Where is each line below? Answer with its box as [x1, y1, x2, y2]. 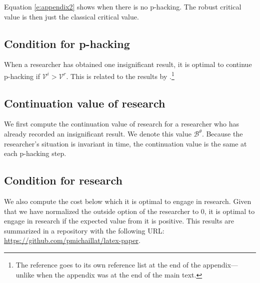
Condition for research [4, 172, 122, 188]
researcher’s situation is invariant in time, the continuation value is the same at [4, 138, 247, 148]
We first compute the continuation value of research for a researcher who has [4, 118, 239, 129]
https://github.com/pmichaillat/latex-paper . [4, 235, 140, 245]
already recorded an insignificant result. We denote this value [4, 128, 191, 139]
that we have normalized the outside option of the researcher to [4, 205, 199, 216]
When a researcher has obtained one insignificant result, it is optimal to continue [4, 59, 252, 69]
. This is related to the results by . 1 [66, 69, 174, 81]
